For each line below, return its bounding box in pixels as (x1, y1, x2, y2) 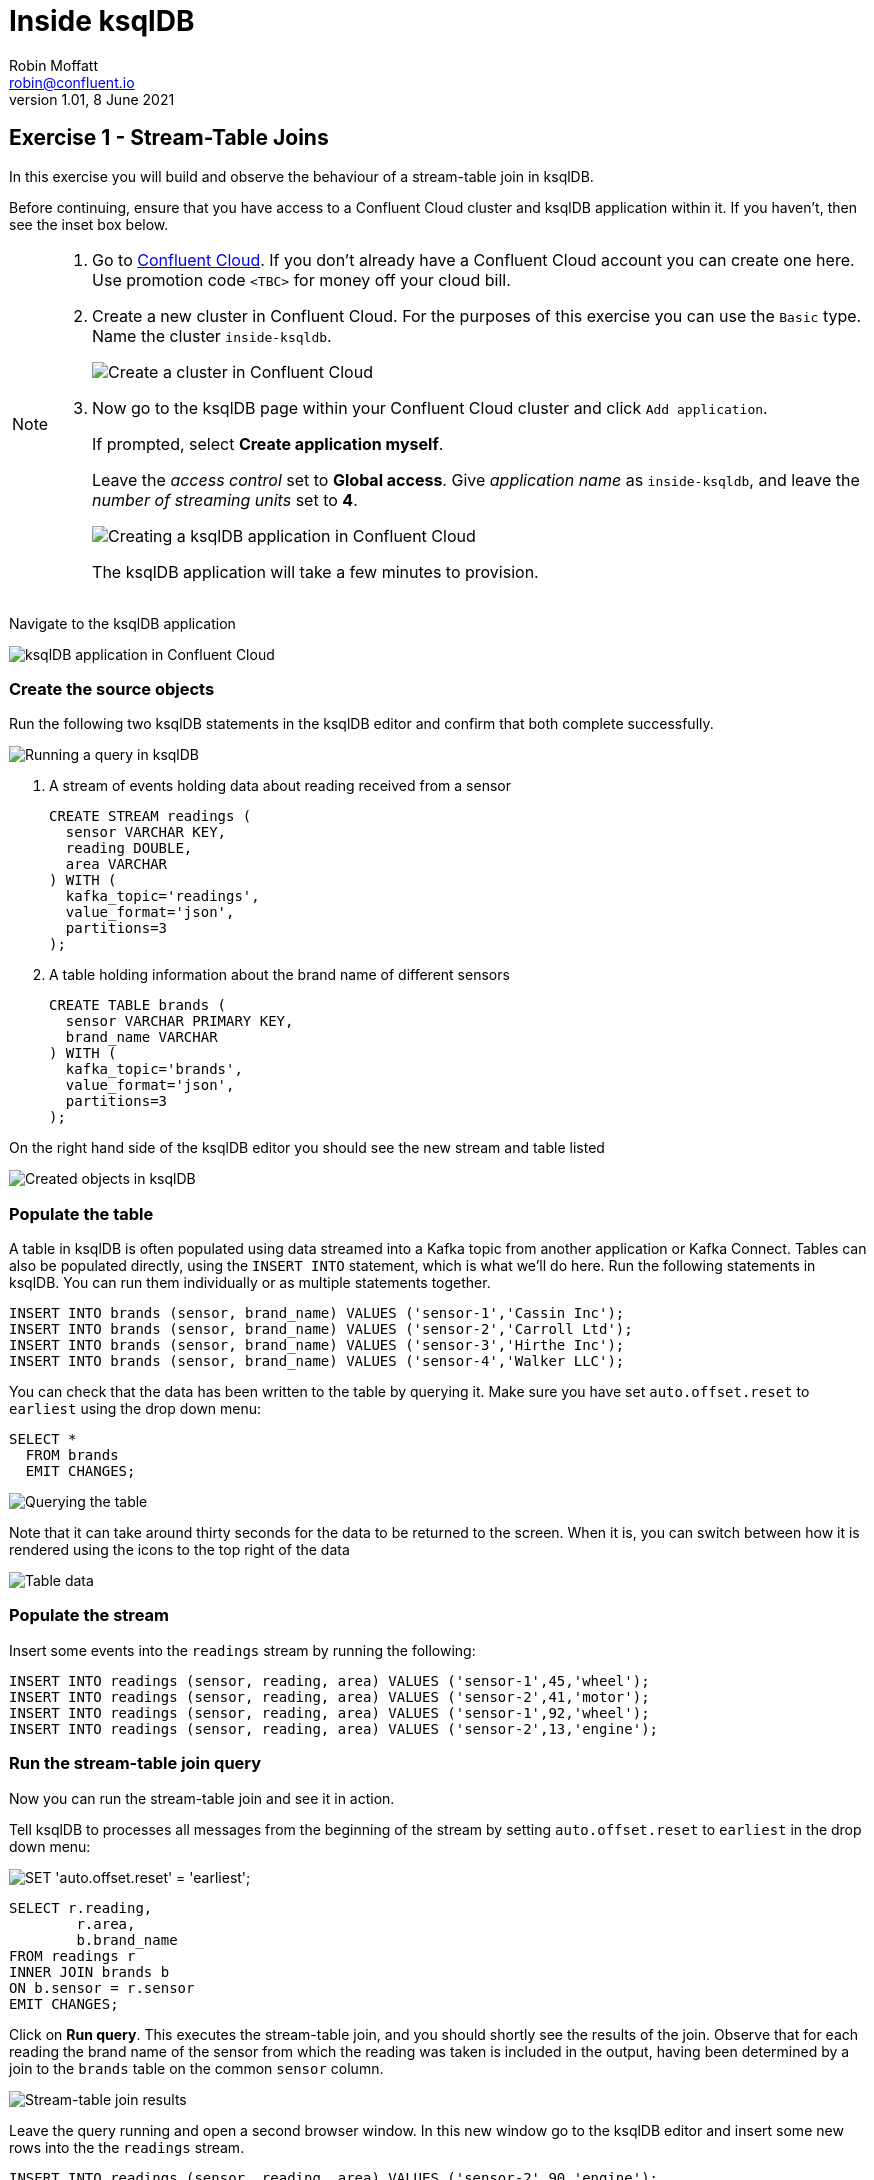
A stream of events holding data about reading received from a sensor (49, 777, 511, 795)
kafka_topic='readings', (65, 888, 260, 905)
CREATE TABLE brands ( (49, 997, 227, 1014)
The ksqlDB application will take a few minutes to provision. (92, 561, 539, 582)
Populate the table (9, 1203, 154, 1224)
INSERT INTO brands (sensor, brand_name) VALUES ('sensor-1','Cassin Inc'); (9, 1305, 625, 1322)
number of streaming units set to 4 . (92, 489, 358, 510)
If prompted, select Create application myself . (92, 433, 444, 454)
